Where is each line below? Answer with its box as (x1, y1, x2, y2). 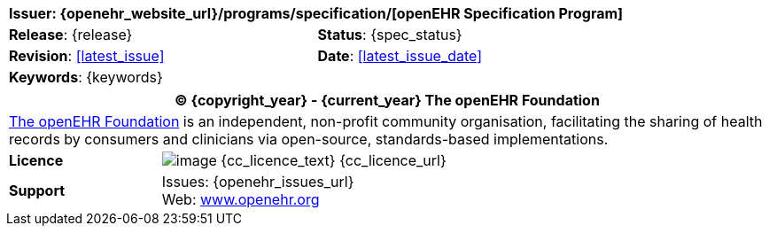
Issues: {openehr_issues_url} (161, 173, 354, 190)
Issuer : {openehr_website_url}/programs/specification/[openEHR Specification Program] (9, 4, 624, 22)
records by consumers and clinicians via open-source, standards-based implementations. (9, 130, 609, 148)
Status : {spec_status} (317, 26, 462, 43)
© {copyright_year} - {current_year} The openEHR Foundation (175, 91, 600, 109)
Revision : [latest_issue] (9, 47, 165, 65)
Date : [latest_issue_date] (317, 47, 483, 65)
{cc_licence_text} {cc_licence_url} (221, 151, 447, 169)
